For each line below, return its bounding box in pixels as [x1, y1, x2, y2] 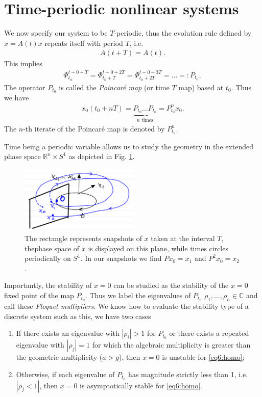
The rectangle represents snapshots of [25, 233, 142, 244]
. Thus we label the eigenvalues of [85, 290, 191, 301]
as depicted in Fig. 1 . [68, 151, 135, 162]
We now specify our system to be [4, 28, 108, 38]
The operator [4, 82, 45, 92]
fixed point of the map [4, 290, 74, 301]
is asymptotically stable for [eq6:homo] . [80, 380, 202, 390]
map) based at [178, 82, 224, 92]
